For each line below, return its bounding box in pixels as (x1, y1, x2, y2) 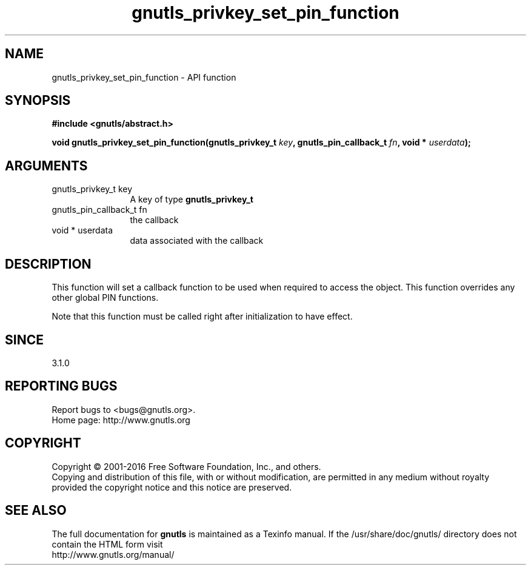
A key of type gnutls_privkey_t (130, 194, 253, 205)
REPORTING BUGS (5, 378, 118, 394)
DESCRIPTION (5, 256, 92, 272)
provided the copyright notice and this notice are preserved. (52, 481, 292, 492)
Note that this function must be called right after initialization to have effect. (52, 311, 353, 322)
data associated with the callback (130, 235, 264, 246)
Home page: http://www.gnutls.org (52, 414, 190, 425)
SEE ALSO (5, 503, 67, 518)
